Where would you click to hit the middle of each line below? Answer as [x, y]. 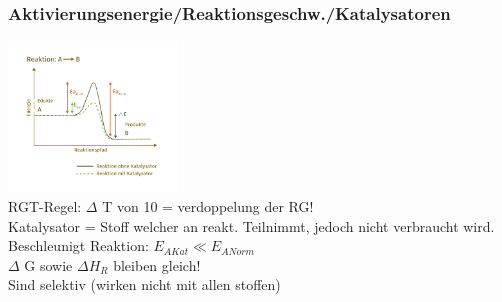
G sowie [48, 264]
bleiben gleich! [157, 264]
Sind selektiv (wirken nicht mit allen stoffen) [144, 284]
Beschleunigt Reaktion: [78, 245]
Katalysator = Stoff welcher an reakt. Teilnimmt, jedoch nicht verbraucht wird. [251, 225]
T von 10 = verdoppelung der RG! [208, 205]
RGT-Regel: [45, 205]
